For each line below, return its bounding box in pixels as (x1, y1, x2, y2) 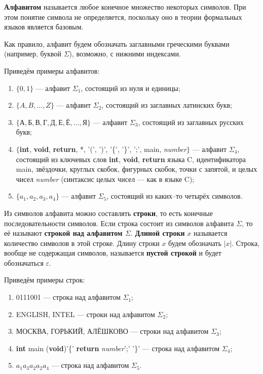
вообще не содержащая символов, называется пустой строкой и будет (4, 247, 221, 258)
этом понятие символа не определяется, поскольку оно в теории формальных (4, 11, 242, 22)
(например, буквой (4, 48, 61, 59)
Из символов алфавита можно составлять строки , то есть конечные (4, 207, 213, 218)
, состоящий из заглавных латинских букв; (101, 100, 233, 110)
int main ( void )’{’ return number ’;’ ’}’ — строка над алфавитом (16, 342, 220, 353)
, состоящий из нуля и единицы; (81, 82, 180, 93)
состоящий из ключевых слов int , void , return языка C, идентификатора (16, 153, 246, 164)
